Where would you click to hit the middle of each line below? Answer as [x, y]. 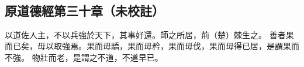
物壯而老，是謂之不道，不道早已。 [97, 57]
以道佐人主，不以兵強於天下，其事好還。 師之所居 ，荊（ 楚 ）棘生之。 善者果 [149, 34]
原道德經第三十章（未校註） [84, 10]
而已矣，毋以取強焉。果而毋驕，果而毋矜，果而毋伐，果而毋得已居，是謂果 [148, 46]
